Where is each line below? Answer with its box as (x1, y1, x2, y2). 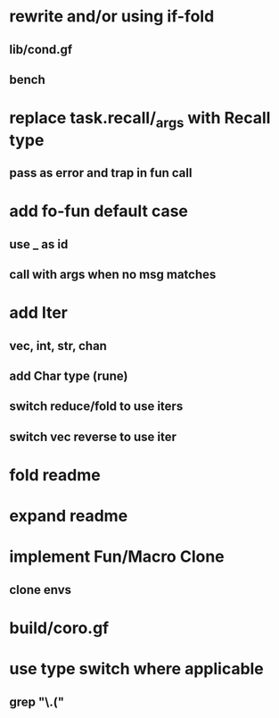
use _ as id (9, 237, 69, 252)
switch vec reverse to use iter (9, 429, 176, 444)
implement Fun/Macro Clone (9, 547, 225, 567)
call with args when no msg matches (9, 267, 217, 282)
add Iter (9, 303, 69, 323)
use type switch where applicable (9, 659, 265, 680)
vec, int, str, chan (9, 338, 107, 354)
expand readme (9, 506, 128, 526)
